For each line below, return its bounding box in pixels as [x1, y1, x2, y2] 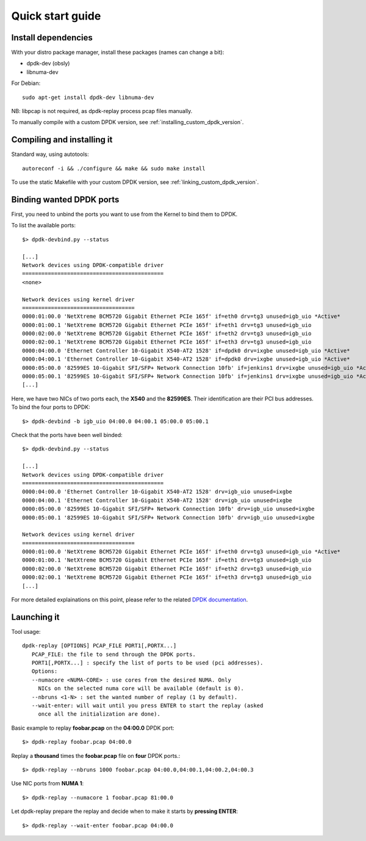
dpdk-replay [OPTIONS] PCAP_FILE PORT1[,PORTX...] [22, 642, 177, 649]
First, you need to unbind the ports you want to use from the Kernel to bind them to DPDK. [11, 211, 238, 218]
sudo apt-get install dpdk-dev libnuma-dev [22, 94, 154, 101]
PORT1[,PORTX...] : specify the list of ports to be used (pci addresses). [31, 659, 264, 666]
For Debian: [11, 79, 41, 87]
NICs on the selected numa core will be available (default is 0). [38, 685, 244, 692]
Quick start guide [11, 9, 101, 23]
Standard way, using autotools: [11, 150, 89, 158]
